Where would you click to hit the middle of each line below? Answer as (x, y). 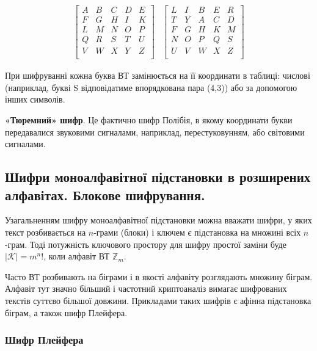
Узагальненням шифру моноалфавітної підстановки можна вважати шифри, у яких (158, 220)
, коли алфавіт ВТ (77, 256)
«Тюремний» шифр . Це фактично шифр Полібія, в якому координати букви (149, 120)
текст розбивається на (46, 232)
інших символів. (35, 99)
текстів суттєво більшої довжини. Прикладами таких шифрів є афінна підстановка (158, 300)
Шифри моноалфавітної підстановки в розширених (158, 177)
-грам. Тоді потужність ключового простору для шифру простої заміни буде (146, 244)
